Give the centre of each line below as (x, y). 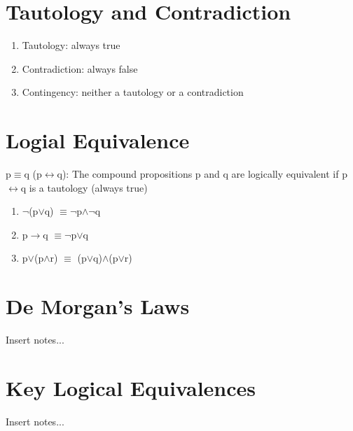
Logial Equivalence (98, 140)
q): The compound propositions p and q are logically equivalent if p (202, 174)
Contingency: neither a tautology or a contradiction (133, 92)
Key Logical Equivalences (131, 387)
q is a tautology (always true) (84, 187)
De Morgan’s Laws (98, 306)
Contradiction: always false (80, 68)
